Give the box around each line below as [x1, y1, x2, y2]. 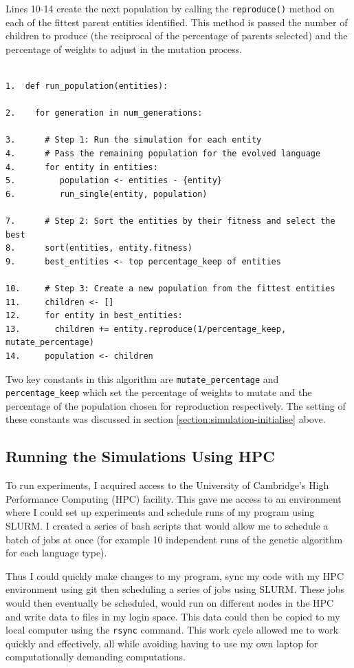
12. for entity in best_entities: [5, 311, 183, 321]
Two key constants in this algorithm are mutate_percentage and [5, 371, 279, 386]
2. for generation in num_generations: [5, 108, 203, 118]
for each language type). [5, 545, 107, 560]
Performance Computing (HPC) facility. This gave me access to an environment [5, 491, 342, 505]
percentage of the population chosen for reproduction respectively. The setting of [5, 398, 346, 413]
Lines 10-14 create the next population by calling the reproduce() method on [5, 1, 335, 15]
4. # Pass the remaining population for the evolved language [5, 149, 321, 158]
